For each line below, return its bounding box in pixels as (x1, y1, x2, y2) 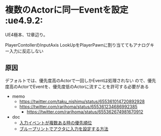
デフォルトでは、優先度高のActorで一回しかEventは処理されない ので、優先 (5, 77, 157, 83)
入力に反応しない (9, 48, 44, 54)
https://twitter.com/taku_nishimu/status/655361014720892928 (19, 98, 145, 104)
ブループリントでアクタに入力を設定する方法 (19, 126, 108, 132)
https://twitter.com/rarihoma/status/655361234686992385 (19, 103, 138, 109)
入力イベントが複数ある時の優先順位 (19, 119, 92, 125)
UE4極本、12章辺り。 (5, 32, 48, 37)
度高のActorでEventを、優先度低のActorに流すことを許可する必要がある (5, 84, 149, 89)
